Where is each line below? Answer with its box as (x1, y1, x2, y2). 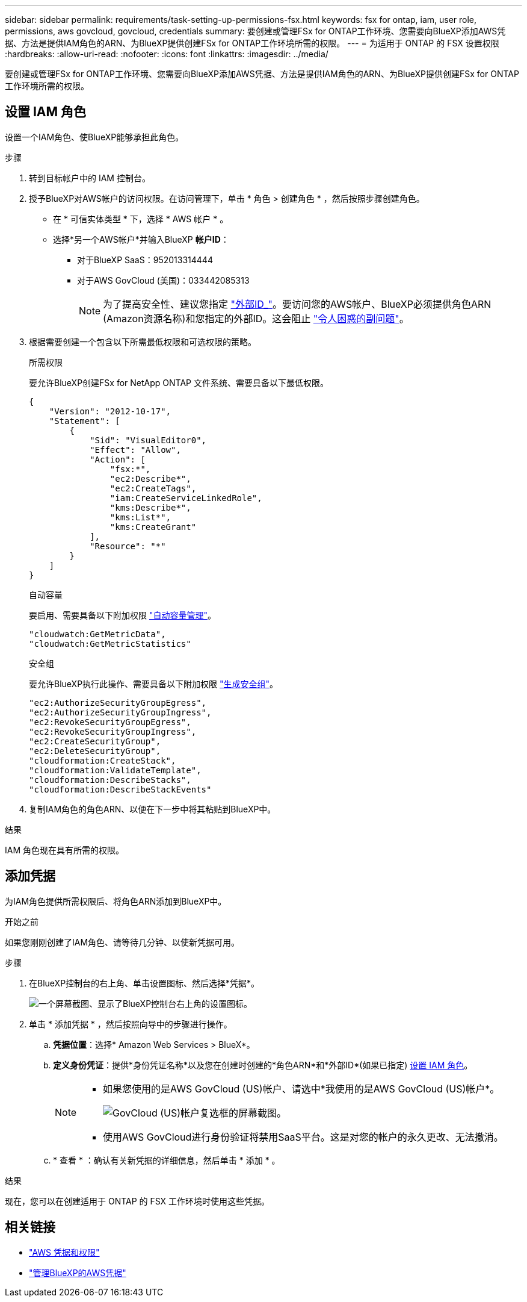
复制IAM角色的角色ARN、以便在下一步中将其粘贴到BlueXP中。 (29, 803, 276, 814)
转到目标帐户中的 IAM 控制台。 (29, 172, 150, 183)
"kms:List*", (109, 512, 171, 522)
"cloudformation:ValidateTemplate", (29, 765, 202, 775)
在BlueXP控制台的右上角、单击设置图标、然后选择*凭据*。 (29, 977, 260, 988)
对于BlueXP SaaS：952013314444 (77, 254, 213, 265)
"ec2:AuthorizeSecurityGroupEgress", (29, 697, 207, 708)
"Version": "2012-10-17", (49, 406, 171, 416)
